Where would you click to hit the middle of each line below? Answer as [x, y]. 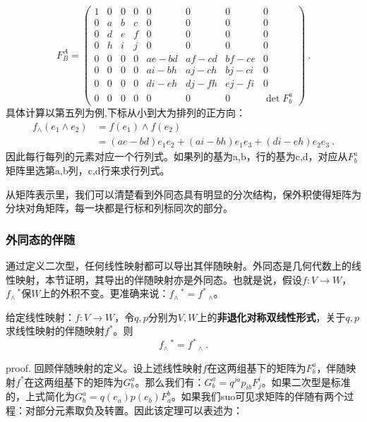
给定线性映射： [40, 316]
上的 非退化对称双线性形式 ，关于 [271, 316]
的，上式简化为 [40, 396]
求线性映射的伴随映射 [55, 331]
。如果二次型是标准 [306, 381]
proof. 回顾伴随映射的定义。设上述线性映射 [104, 367]
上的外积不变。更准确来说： [105, 293]
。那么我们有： [170, 381]
